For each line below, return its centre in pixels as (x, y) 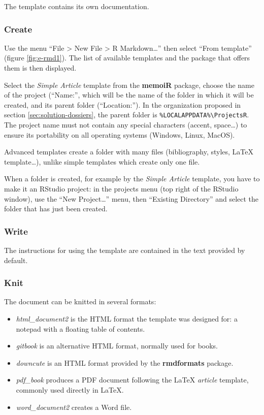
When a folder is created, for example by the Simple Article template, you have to (132, 179)
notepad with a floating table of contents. (80, 328)
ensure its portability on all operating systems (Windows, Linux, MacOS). (120, 134)
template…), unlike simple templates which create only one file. (102, 161)
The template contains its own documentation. (77, 6)
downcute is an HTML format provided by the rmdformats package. (125, 362)
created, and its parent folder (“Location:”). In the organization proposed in (123, 104)
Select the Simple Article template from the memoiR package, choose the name (129, 85)
